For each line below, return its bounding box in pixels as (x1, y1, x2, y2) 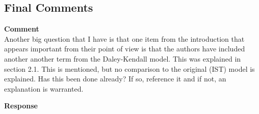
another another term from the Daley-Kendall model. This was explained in (4, 53, 241, 64)
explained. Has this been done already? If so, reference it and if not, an (4, 73, 226, 84)
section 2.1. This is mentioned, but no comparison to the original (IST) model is (4, 63, 255, 74)
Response (4, 100, 38, 111)
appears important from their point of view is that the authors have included (4, 43, 245, 54)
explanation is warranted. (4, 83, 84, 94)
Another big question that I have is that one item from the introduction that (4, 33, 245, 44)
